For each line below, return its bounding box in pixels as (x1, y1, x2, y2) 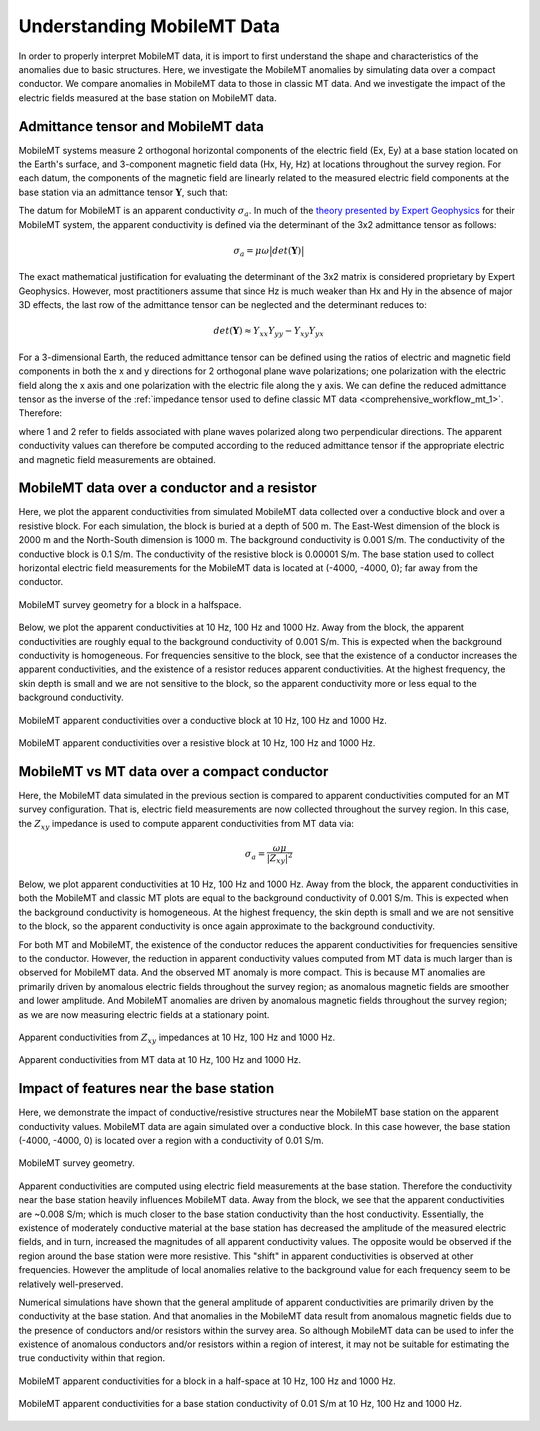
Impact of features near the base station (18, 1080, 275, 1097)
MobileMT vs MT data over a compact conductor (18, 763, 329, 780)
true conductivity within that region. (18, 1352, 166, 1364)
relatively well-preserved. (18, 1278, 124, 1290)
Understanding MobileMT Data (18, 15, 280, 37)
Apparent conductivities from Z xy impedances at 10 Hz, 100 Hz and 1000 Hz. (18, 1031, 335, 1045)
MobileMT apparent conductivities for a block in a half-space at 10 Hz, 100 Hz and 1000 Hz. (18, 1375, 396, 1387)
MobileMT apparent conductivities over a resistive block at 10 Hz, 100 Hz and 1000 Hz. (18, 736, 376, 749)
